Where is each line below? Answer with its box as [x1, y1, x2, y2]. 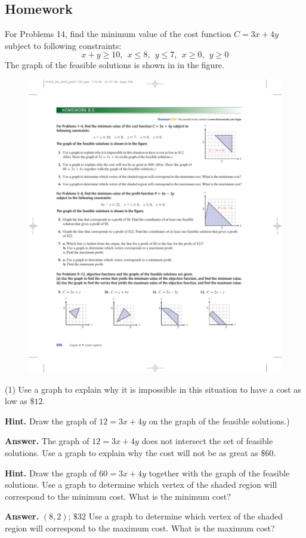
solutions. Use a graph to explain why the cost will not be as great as [5, 446, 258, 458]
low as [5, 395, 27, 407]
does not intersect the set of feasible [141, 435, 273, 447]
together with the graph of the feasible [149, 466, 290, 479]
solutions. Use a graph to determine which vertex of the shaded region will [5, 478, 277, 491]
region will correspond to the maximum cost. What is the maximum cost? [5, 521, 275, 534]
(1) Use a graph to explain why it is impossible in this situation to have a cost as [5, 383, 301, 395]
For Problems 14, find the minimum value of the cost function [5, 27, 231, 40]
